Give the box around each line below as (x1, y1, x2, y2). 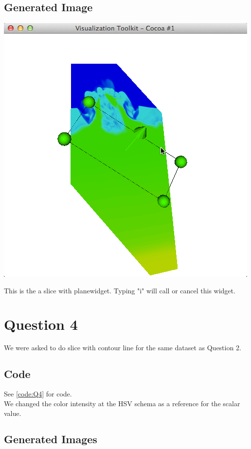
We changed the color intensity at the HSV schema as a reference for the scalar (4, 398, 240, 408)
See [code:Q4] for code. (4, 389, 72, 399)
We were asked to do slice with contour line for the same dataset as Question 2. (4, 342, 241, 352)
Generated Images (4, 431, 97, 447)
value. (4, 408, 21, 418)
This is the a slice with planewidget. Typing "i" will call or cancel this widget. (4, 285, 235, 295)
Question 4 (4, 314, 78, 334)
